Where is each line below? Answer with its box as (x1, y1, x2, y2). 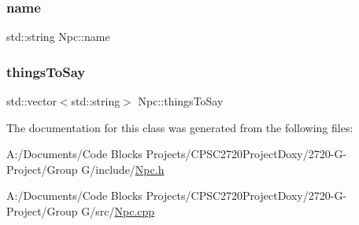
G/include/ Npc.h (81, 160, 165, 177)
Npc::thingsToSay (138, 93, 224, 109)
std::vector (6, 93, 57, 109)
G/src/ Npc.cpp (81, 203, 155, 219)
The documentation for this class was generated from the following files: (6, 119, 353, 135)
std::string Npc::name (6, 28, 110, 45)
